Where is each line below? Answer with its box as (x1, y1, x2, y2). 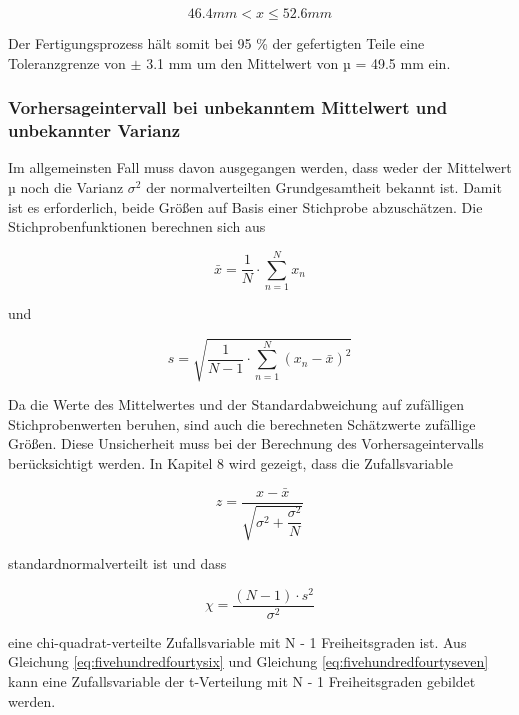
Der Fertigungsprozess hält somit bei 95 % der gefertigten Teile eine (8, 33, 425, 53)
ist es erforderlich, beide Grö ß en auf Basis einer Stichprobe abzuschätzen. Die (8, 196, 483, 217)
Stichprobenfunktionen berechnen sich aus (8, 216, 266, 237)
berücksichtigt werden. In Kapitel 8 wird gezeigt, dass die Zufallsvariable (8, 452, 453, 473)
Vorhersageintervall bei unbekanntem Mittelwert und (8, 95, 448, 120)
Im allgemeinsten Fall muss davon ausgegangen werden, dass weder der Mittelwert (8, 157, 512, 178)
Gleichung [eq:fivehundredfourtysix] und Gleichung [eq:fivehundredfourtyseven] (8, 651, 489, 672)
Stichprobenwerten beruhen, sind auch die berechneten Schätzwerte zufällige (8, 413, 476, 434)
